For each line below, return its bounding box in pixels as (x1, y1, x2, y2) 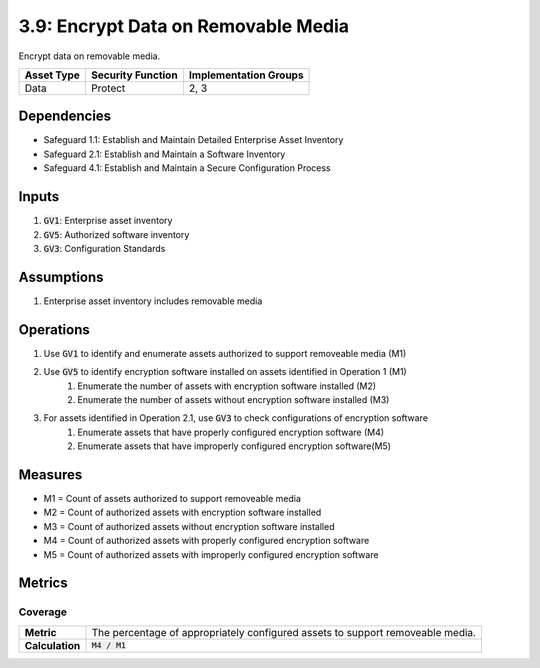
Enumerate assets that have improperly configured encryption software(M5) (77, 440, 392, 452)
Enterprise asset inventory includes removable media (43, 295, 263, 307)
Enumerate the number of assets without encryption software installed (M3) (77, 393, 390, 405)
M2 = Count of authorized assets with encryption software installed (43, 506, 322, 519)
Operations (18, 321, 90, 338)
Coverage (18, 605, 68, 619)
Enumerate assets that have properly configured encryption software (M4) (77, 426, 385, 438)
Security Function (91, 68, 179, 82)
